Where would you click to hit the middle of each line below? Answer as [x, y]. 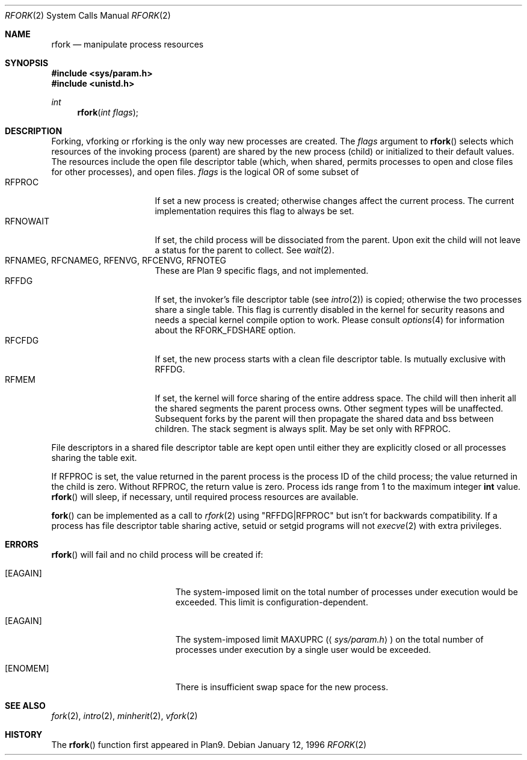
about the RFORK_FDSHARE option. [225, 330]
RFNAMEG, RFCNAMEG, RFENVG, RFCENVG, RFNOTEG [116, 260]
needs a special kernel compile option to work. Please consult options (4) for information [330, 320]
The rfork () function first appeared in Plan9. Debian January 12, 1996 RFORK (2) [209, 745]
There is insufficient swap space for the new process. [282, 687]
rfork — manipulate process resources [128, 44]
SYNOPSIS [27, 63]
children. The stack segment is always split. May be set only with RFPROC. [303, 429]
